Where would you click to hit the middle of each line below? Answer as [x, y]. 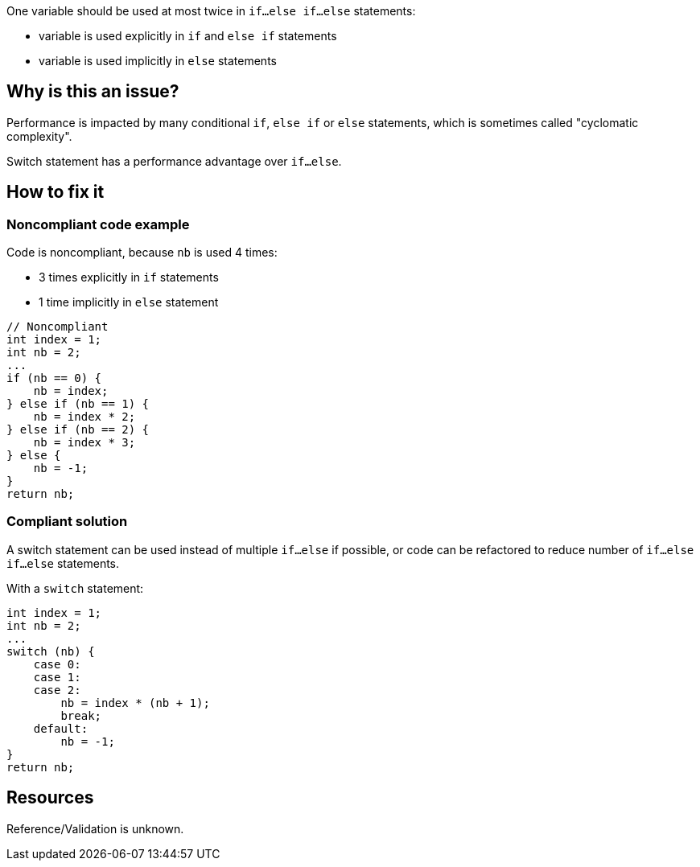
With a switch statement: [75, 588]
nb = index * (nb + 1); [135, 703]
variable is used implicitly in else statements [158, 61]
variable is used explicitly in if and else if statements [188, 36]
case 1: [57, 677]
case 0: [57, 664]
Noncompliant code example [98, 224]
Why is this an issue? [93, 92]
